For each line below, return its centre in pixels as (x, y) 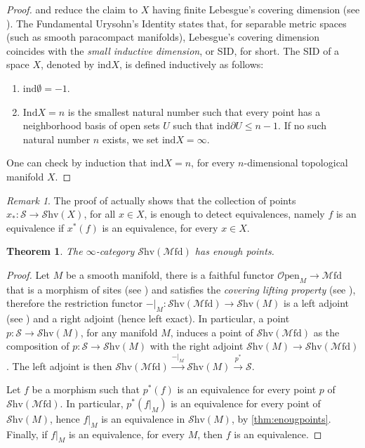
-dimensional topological (296, 163)
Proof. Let (28, 274)
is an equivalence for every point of (246, 403)
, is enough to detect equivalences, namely (234, 214)
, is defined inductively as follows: (192, 64)
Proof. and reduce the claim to (72, 9)
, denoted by (68, 64)
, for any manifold (119, 332)
